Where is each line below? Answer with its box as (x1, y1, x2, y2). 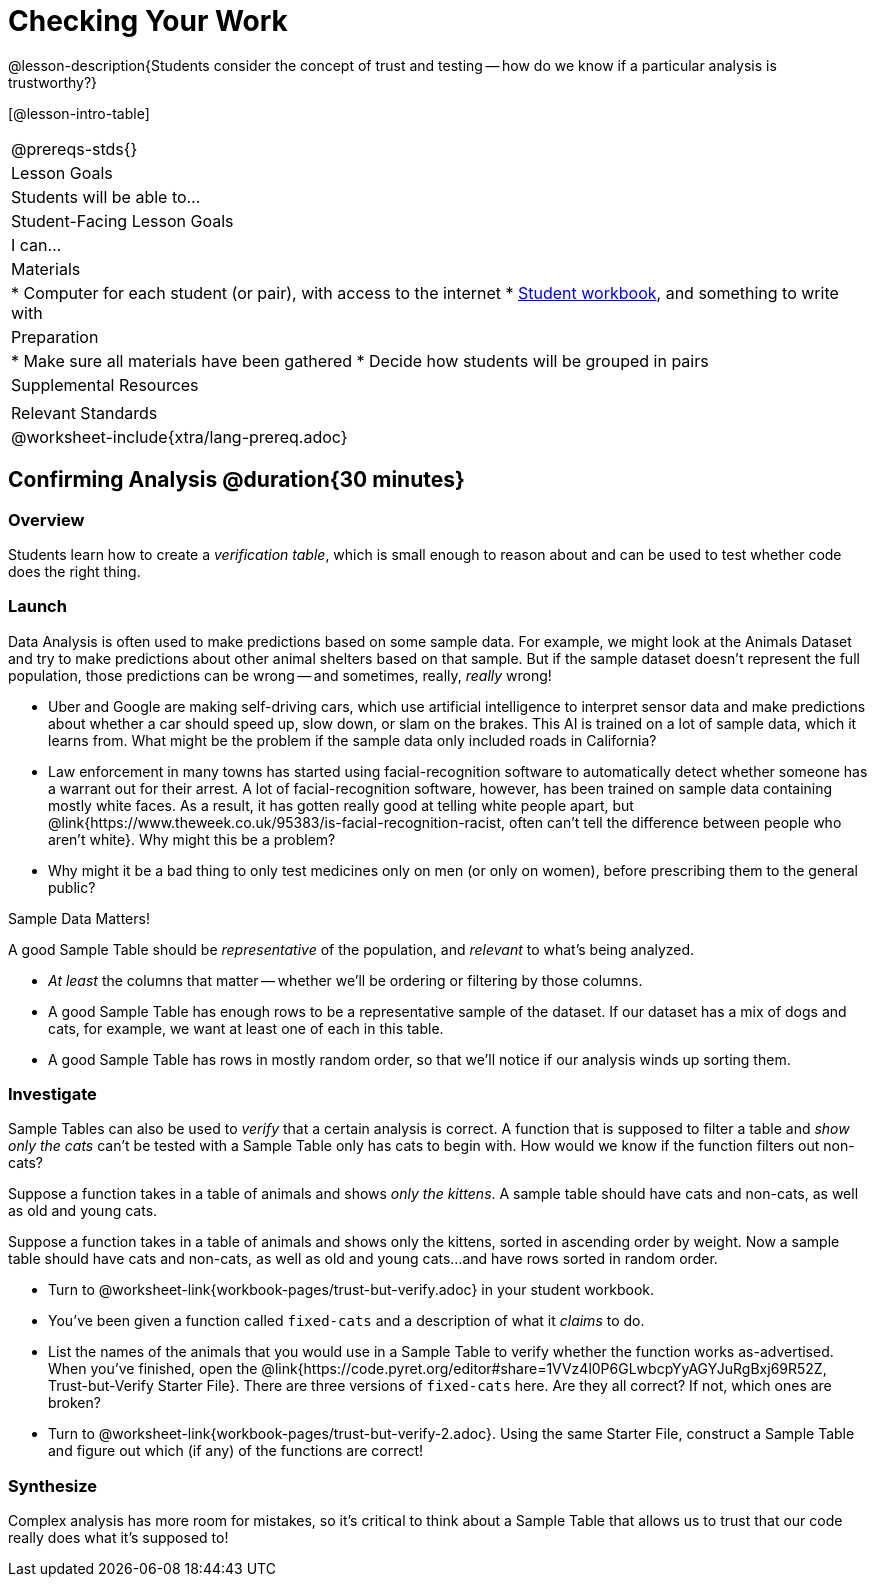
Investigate (8, 1084, 97, 1105)
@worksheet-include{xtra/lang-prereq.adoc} (11, 426, 348, 447)
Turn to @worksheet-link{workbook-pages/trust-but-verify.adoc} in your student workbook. (48, 1281, 655, 1299)
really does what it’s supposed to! (8, 1529, 229, 1547)
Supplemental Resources (11, 374, 199, 395)
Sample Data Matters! (8, 909, 150, 927)
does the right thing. (8, 562, 141, 580)
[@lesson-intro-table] (8, 104, 150, 122)
